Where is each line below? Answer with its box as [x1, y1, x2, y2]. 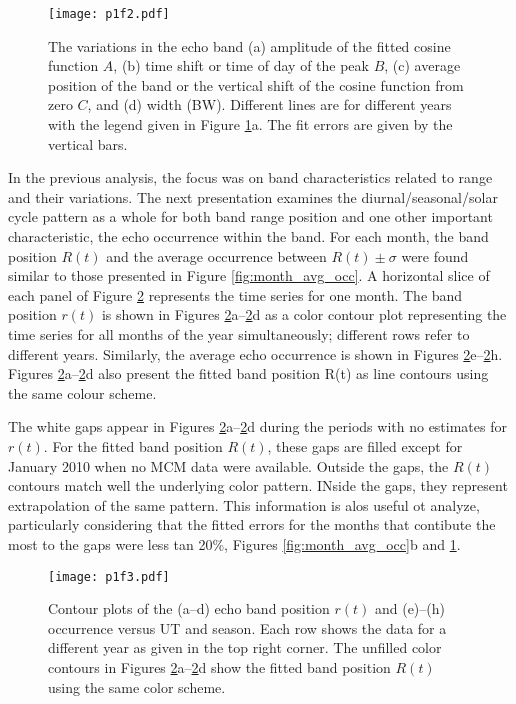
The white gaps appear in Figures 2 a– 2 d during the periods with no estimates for [8, 416, 507, 437]
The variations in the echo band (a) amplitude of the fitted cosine [48, 35, 451, 56]
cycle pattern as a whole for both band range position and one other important [8, 206, 493, 227]
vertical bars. [48, 133, 128, 154]
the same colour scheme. [8, 382, 157, 403]
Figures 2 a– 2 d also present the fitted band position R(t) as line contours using [8, 363, 489, 384]
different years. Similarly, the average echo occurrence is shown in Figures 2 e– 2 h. [8, 343, 503, 364]
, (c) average [384, 55, 461, 76]
